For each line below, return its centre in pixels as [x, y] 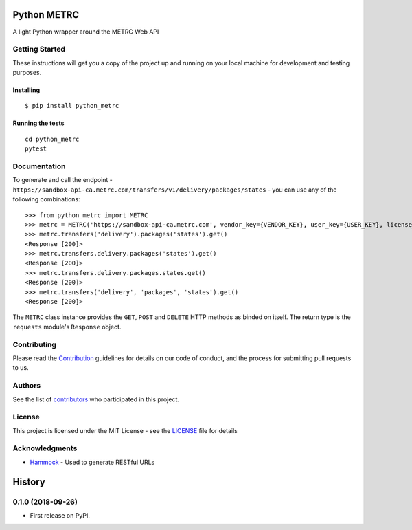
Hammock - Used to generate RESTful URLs [92, 462]
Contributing [34, 344]
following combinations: [46, 199]
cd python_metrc [52, 139]
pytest [36, 149]
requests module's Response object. [67, 327]
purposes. [27, 73]
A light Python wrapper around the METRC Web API [86, 32]
